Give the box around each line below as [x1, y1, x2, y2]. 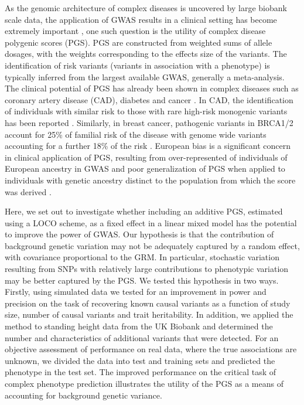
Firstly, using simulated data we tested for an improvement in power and [5, 285, 267, 298]
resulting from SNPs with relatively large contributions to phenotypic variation [5, 263, 289, 275]
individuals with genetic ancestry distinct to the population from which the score [5, 173, 296, 186]
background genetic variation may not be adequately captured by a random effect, [5, 239, 300, 251]
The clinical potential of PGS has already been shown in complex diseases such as [5, 82, 299, 94]
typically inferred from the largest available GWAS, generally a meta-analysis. [5, 70, 285, 83]
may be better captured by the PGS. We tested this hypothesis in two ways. [5, 274, 279, 286]
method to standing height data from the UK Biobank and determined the [5, 320, 273, 332]
